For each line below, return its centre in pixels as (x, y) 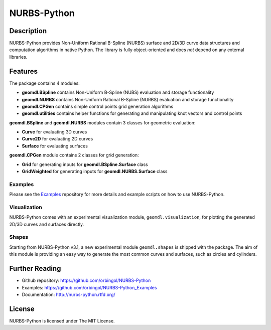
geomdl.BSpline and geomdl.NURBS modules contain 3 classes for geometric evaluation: (102, 122)
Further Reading (35, 269)
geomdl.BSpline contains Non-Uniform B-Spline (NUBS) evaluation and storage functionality (118, 92)
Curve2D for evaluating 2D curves (57, 139)
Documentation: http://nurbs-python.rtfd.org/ (69, 294)
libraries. (18, 57)
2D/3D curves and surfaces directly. (47, 224)
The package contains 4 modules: (44, 83)
